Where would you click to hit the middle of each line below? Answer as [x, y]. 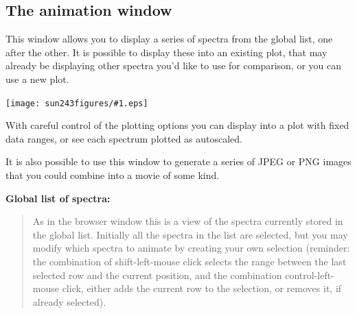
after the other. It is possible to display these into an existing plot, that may [166, 52]
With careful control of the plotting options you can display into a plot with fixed [177, 125]
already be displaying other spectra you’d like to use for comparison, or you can [174, 65]
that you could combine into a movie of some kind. [113, 175]
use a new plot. [37, 78]
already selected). [69, 301]
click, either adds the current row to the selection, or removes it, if [202, 288]
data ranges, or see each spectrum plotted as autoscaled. [124, 138]
